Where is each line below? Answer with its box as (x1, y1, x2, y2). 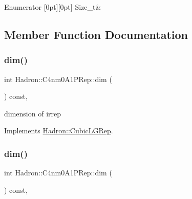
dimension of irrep (4, 108, 61, 118)
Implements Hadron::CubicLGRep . (4, 125, 113, 136)
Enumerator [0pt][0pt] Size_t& (4, 2, 101, 12)
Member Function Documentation (4, 26, 188, 42)
